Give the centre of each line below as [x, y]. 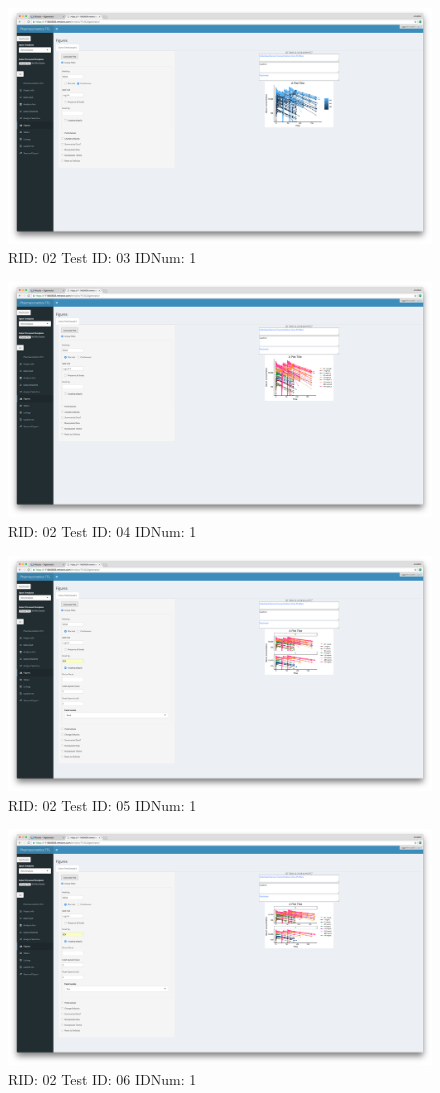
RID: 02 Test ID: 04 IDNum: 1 [102, 530]
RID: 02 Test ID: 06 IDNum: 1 [102, 1078]
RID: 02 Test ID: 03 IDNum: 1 [102, 257]
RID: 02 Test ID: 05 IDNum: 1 [102, 804]
